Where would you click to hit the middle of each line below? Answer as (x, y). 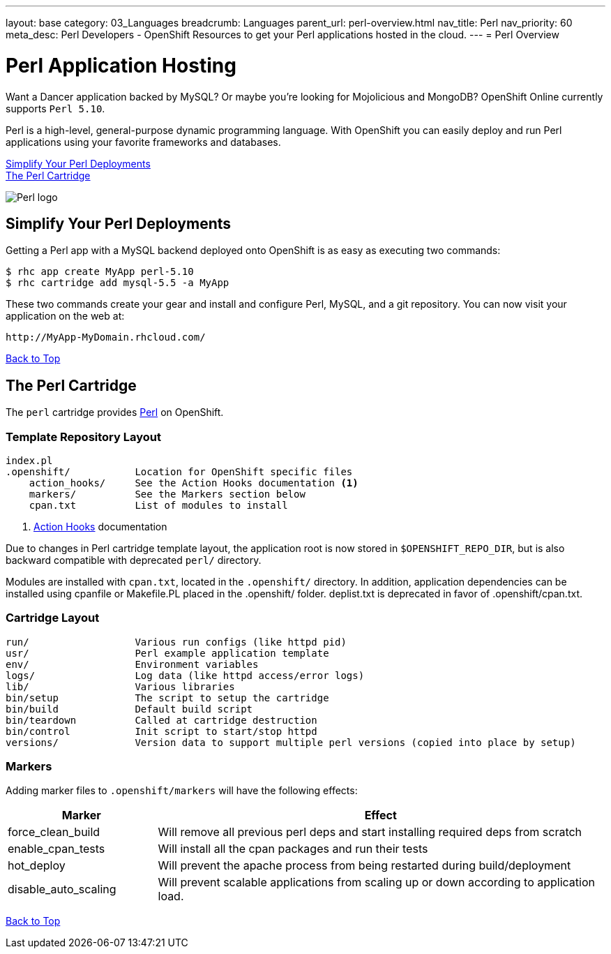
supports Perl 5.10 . (55, 108)
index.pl (29, 460)
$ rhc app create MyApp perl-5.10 (100, 272)
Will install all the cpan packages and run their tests (293, 849)
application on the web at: (65, 316)
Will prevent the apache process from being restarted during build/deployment (364, 866)
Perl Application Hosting (121, 65)
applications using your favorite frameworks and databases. (143, 142)
